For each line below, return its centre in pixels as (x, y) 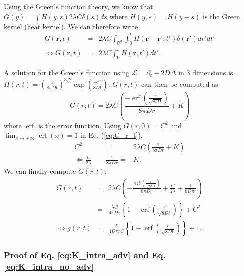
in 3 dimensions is (206, 72)
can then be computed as (180, 84)
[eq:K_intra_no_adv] (49, 266)
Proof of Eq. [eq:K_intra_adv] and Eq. (85, 255)
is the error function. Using (80, 125)
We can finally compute (40, 171)
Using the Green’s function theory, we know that (79, 6)
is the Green (221, 16)
